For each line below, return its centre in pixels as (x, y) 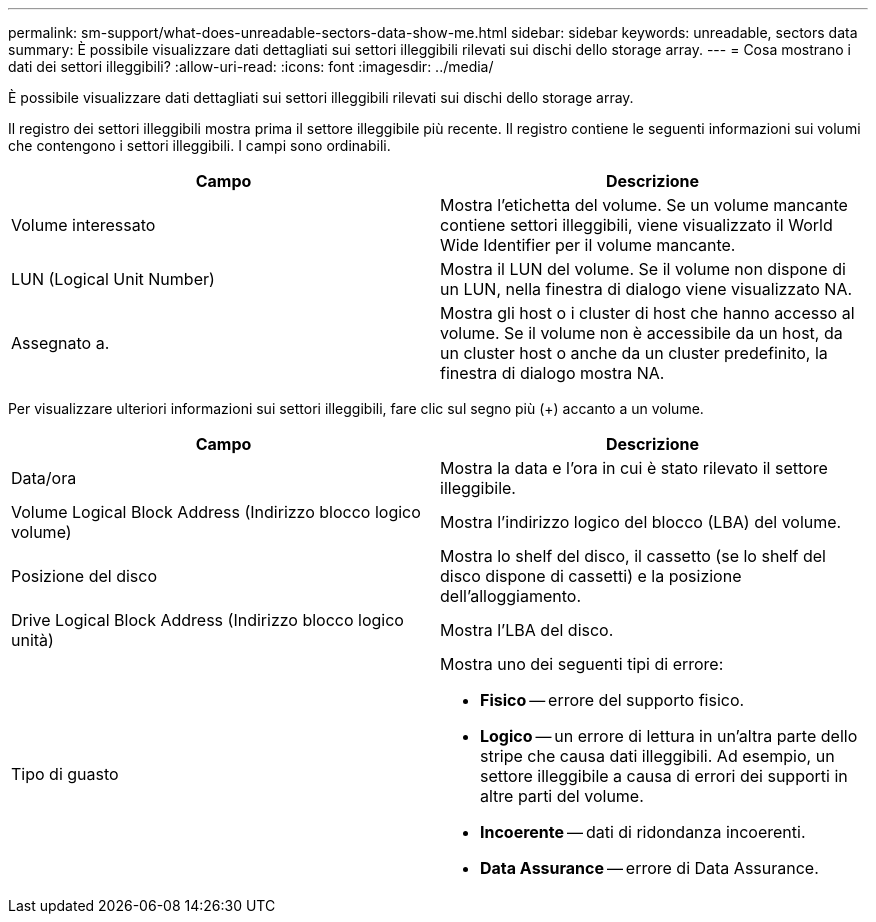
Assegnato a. (60, 343)
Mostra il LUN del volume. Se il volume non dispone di (643, 269)
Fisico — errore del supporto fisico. (612, 700)
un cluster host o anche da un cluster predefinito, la (634, 353)
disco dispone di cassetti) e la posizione (591, 576)
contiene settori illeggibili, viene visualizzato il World (636, 225)
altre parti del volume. (562, 796)
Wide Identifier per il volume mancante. (588, 245)
